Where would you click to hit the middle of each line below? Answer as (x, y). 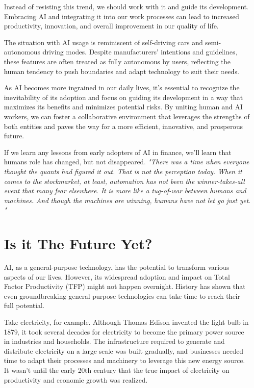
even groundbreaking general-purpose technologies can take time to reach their (122, 296)
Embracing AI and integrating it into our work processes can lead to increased (122, 16)
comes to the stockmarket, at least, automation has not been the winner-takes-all (124, 181)
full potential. (24, 305)
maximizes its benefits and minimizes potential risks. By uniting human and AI (123, 107)
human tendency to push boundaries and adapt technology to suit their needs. (122, 71)
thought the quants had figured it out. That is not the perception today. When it (123, 171)
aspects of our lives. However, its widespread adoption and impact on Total (117, 276)
